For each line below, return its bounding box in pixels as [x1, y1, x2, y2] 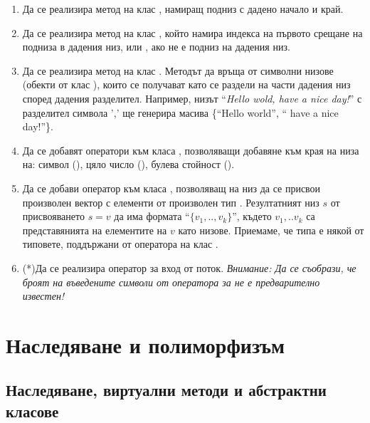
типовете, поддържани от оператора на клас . [22, 236, 218, 251]
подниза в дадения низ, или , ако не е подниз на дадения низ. [22, 39, 290, 54]
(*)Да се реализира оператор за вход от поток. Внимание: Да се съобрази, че [22, 260, 356, 275]
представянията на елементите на [22, 222, 167, 237]
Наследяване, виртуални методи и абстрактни [6, 379, 327, 401]
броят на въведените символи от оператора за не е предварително [22, 274, 320, 289]
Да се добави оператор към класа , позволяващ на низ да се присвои [22, 180, 321, 195]
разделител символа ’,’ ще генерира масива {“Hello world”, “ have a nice [22, 105, 339, 120]
